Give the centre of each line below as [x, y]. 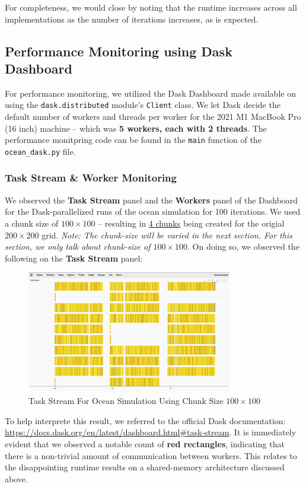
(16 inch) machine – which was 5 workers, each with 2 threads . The [136, 128]
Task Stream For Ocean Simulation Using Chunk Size [126, 401]
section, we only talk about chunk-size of [78, 246]
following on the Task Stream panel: [74, 258]
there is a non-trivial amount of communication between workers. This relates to [151, 455]
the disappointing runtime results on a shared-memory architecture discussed [145, 467]
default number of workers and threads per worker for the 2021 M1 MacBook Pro [153, 117]
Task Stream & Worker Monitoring [91, 178]
